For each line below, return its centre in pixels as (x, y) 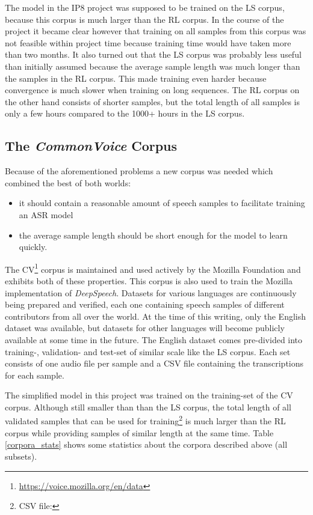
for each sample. (35, 375)
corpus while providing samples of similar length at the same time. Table (139, 432)
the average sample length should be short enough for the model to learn (153, 235)
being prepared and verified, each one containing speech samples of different (145, 304)
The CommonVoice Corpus (91, 146)
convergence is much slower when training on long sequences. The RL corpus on (152, 90)
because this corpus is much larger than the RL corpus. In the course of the (144, 19)
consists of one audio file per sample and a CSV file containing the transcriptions (154, 363)
